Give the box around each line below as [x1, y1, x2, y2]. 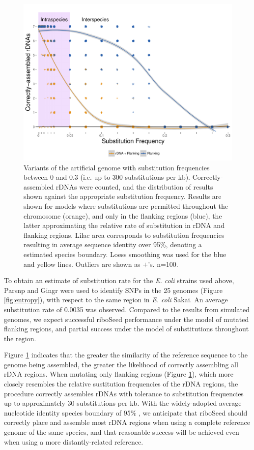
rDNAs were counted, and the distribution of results [56, 181, 213, 192]
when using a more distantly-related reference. [4, 436, 143, 447]
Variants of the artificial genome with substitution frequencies [24, 162, 210, 172]
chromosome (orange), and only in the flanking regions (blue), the [24, 210, 222, 221]
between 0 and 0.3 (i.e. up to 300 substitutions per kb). [24, 172, 191, 182]
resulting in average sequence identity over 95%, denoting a [24, 239, 202, 250]
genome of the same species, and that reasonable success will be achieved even [4, 427, 239, 437]
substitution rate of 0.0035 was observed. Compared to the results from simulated [4, 304, 250, 314]
